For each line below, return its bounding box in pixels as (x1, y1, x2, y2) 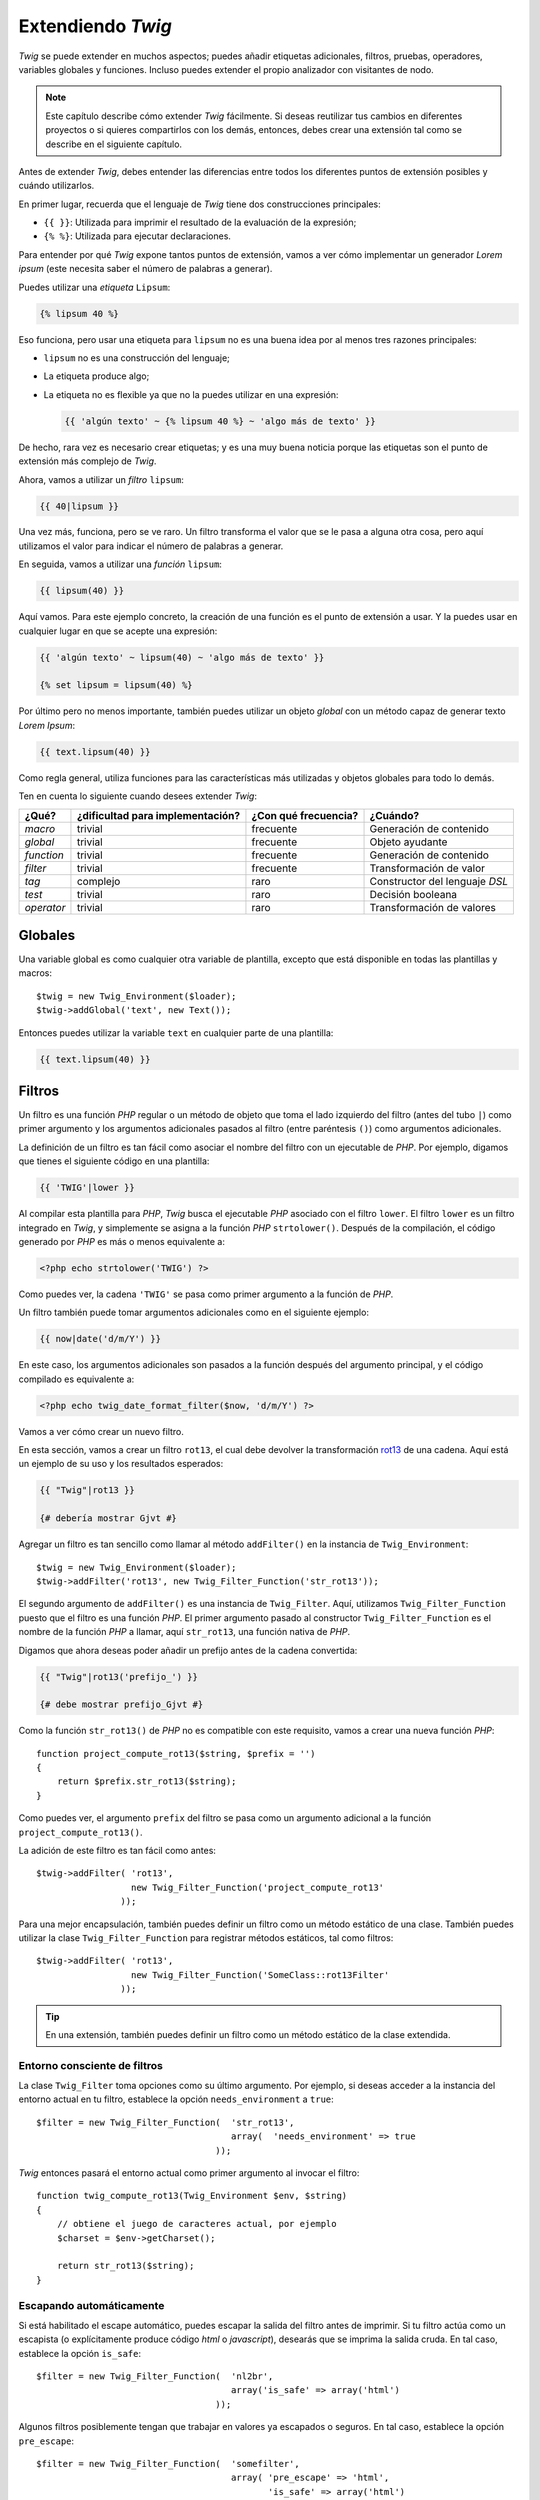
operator (24, 900, 66, 914)
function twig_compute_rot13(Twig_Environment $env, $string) (36, 2190, 348, 2202)
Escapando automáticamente (18, 2298, 165, 2312)
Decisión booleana (369, 887, 458, 901)
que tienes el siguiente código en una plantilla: (18, 1155, 210, 1167)
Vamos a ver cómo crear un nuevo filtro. (18, 1425, 185, 1437)
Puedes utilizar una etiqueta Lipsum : (18, 281, 171, 293)
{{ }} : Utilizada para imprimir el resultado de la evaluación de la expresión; (43, 216, 357, 229)
